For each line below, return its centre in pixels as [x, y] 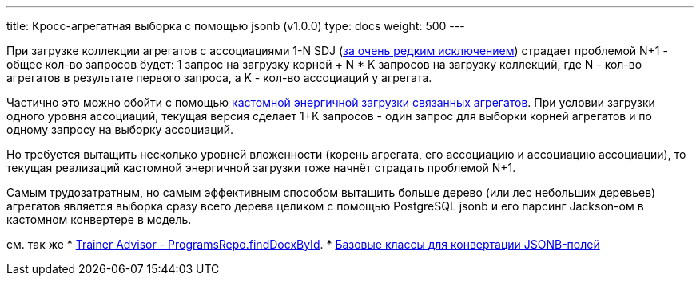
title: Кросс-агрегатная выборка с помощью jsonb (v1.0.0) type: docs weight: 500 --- [236, 26]
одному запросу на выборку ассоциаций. [120, 129]
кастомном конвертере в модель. [99, 219]
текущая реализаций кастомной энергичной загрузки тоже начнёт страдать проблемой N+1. [261, 168]
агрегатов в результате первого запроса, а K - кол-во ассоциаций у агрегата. [219, 78]
